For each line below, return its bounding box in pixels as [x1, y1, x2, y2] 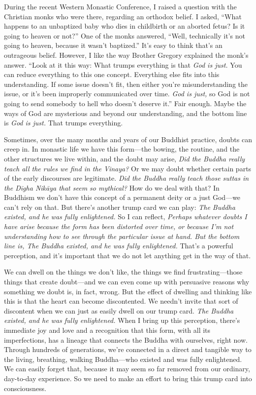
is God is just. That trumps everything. [4, 118, 123, 128]
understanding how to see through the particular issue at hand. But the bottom [4, 231, 240, 241]
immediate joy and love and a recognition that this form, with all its [4, 325, 211, 335]
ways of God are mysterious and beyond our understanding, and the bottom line [4, 108, 247, 118]
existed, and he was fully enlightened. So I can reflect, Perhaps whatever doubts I [4, 211, 247, 222]
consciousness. [4, 383, 46, 393]
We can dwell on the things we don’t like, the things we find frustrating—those [4, 267, 243, 277]
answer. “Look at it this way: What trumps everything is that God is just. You [4, 59, 242, 70]
